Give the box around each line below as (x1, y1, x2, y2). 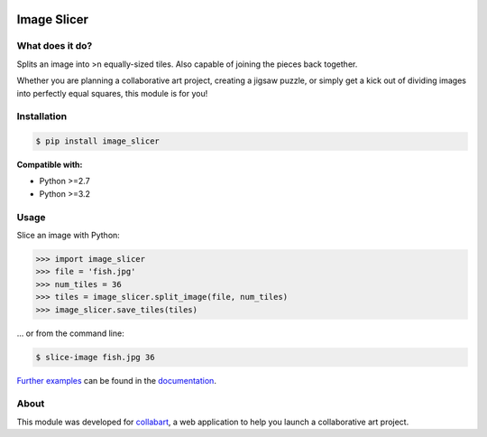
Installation (16, 110, 68, 123)
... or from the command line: (16, 328, 125, 339)
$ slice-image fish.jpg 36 (35, 352, 155, 362)
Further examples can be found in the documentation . (16, 375, 216, 386)
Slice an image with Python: (16, 230, 121, 240)
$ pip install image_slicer (35, 136, 160, 146)
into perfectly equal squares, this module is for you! (16, 88, 208, 98)
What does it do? (16, 40, 93, 52)
